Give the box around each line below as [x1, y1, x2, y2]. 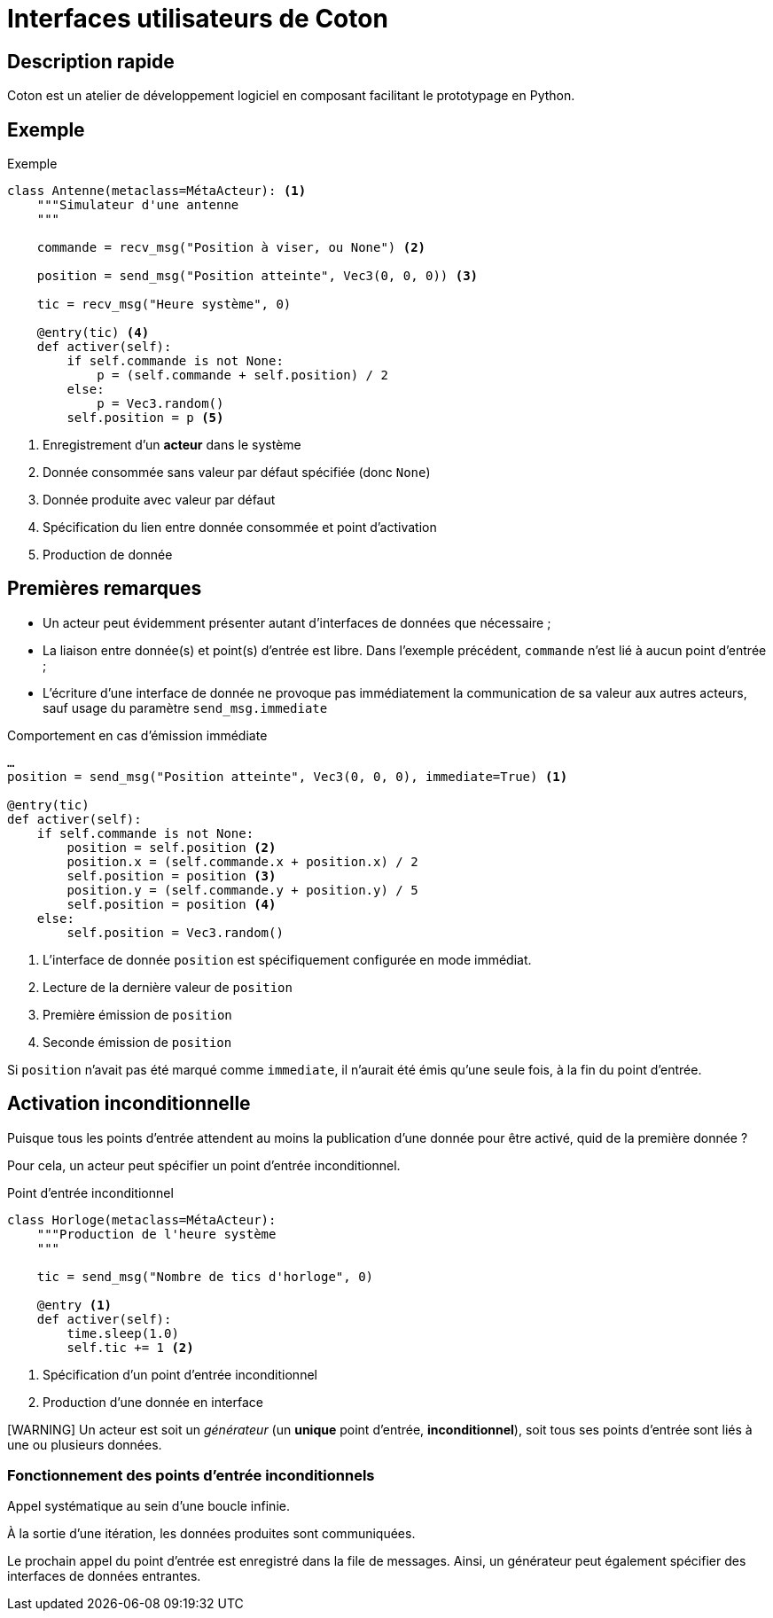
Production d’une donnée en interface [43, 1394, 263, 1410]
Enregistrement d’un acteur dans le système [43, 437, 301, 453]
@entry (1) [36, 1297, 113, 1312]
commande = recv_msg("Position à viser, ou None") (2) [36, 240, 426, 255]
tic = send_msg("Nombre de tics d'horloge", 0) [36, 1269, 374, 1284]
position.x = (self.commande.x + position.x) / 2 [66, 854, 418, 869]
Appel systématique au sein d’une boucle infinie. [7, 1498, 290, 1514]
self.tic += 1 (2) [66, 1340, 194, 1355]
